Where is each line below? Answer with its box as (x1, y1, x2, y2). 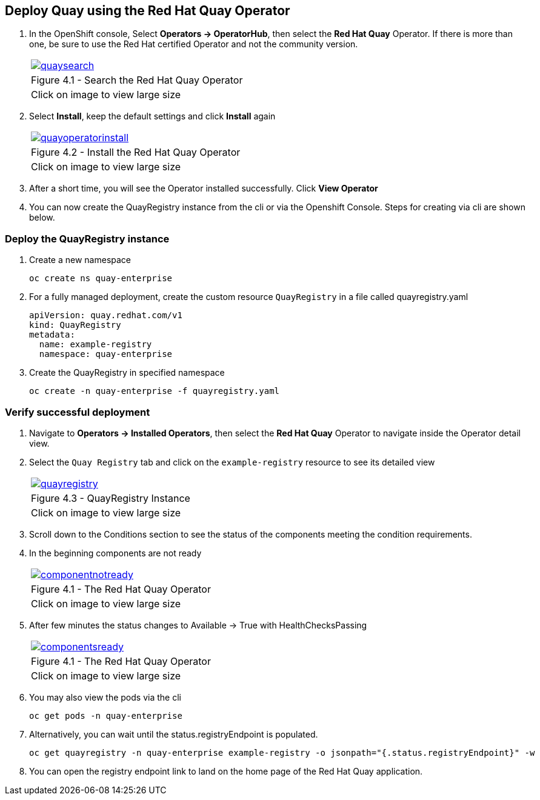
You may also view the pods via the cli (29, 692, 181, 702)
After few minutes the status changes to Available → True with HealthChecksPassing (29, 619, 367, 630)
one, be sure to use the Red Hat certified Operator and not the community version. (29, 39, 358, 50)
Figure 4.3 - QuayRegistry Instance (31, 492, 190, 504)
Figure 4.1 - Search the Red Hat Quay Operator (31, 74, 243, 87)
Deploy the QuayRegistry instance (5, 232, 170, 245)
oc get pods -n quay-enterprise (29, 710, 182, 721)
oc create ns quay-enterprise (29, 273, 173, 284)
